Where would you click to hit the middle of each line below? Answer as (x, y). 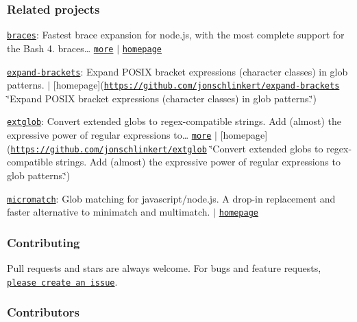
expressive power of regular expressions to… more (109, 135)
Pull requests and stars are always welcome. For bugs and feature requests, (164, 268)
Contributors (44, 312)
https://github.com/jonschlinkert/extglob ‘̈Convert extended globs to (167, 148)
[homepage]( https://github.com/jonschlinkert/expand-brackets (196, 85)
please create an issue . (62, 281)
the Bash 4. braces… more (60, 48)
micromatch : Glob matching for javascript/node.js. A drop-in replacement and (171, 198)
